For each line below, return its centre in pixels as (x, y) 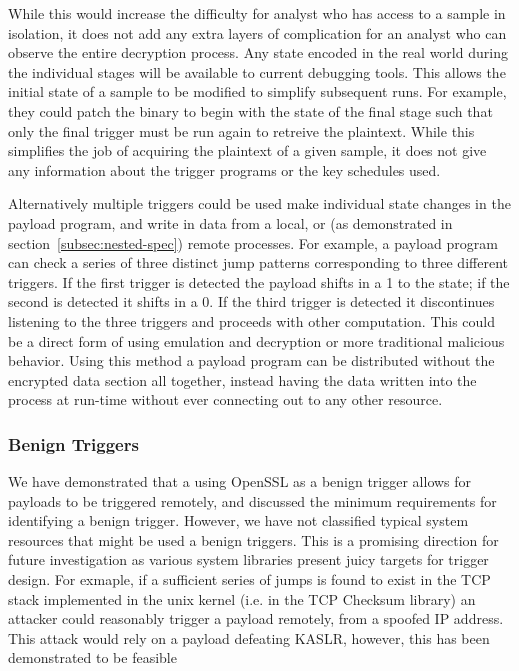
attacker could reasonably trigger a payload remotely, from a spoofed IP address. (256, 618)
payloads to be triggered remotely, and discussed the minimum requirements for (252, 500)
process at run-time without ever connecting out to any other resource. (225, 399)
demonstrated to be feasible (92, 657)
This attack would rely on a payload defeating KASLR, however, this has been (249, 637)
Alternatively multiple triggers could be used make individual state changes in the (259, 203)
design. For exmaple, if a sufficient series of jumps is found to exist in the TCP (249, 579)
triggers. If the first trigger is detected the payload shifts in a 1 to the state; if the (259, 281)
